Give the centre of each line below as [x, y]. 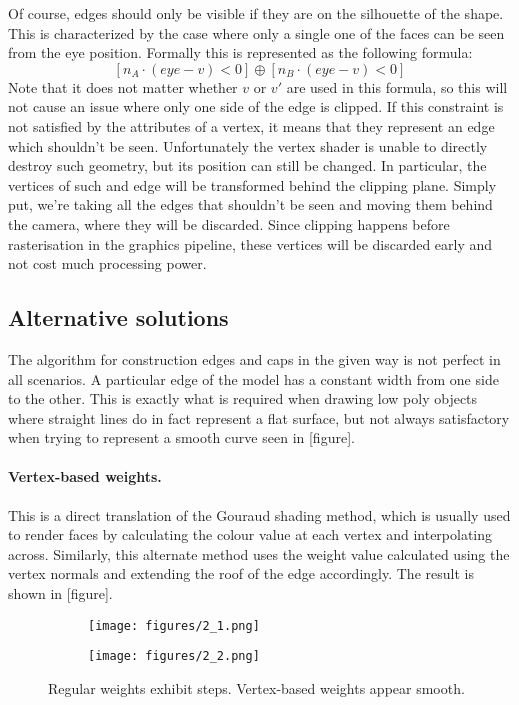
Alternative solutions [118, 317]
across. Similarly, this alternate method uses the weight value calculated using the [259, 553]
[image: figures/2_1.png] [174, 625]
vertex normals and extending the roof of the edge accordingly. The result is [241, 573]
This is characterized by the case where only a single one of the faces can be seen [256, 32]
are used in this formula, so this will [397, 86]
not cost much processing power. [107, 263]
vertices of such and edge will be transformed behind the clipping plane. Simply [252, 184]
